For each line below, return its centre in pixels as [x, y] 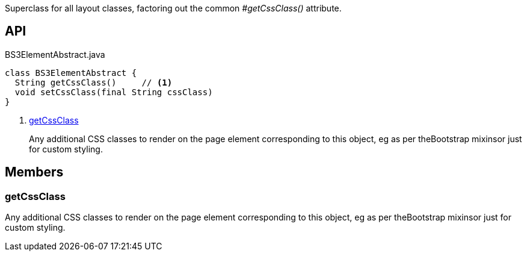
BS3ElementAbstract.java [55, 54]
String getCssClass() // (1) [94, 82]
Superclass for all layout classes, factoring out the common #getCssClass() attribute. [173, 8]
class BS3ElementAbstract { [71, 73]
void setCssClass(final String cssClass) [114, 92]
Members [34, 172]
